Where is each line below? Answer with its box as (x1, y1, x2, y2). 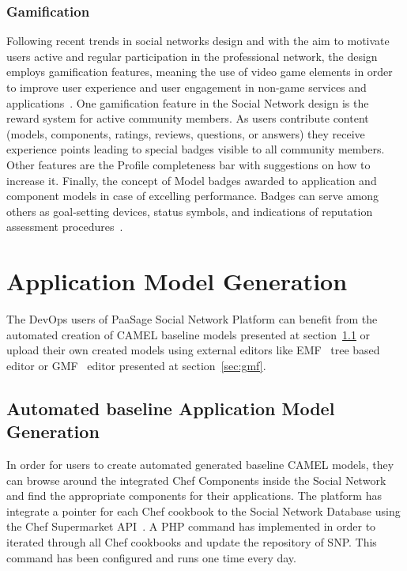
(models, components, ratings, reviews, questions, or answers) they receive (6, 125, 365, 142)
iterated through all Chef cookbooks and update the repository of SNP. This (6, 534, 377, 550)
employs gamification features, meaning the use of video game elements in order (6, 63, 393, 80)
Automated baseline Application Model (6, 395, 335, 420)
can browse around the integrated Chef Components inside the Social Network (6, 471, 386, 488)
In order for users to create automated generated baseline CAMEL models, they (6, 456, 394, 473)
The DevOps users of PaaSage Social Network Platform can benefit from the (6, 311, 378, 327)
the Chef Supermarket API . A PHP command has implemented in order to (6, 518, 376, 535)
